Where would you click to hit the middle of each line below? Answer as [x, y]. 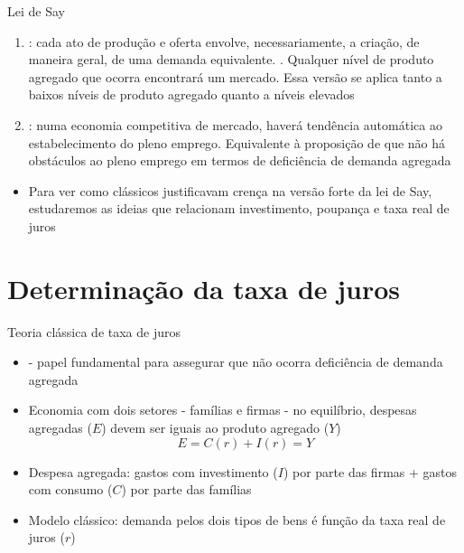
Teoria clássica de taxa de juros [94, 331]
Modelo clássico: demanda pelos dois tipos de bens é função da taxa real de [237, 519]
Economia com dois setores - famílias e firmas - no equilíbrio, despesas [223, 410]
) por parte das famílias [186, 489]
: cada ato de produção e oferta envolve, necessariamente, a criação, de [224, 41]
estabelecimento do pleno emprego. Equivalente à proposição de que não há [237, 142]
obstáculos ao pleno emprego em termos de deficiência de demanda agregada [240, 160]
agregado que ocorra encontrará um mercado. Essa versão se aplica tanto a [235, 76]
